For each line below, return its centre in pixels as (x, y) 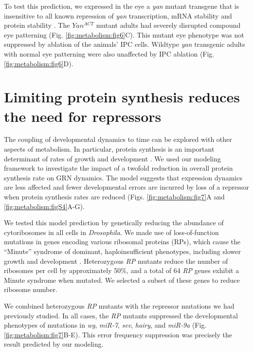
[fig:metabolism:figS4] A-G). (44, 206)
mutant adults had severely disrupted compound (168, 25)
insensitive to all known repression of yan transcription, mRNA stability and (118, 15)
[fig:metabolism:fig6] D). (39, 63)
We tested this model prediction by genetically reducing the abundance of (114, 223)
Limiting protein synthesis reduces (122, 97)
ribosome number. (31, 289)
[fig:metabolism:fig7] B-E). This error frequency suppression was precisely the (118, 334)
